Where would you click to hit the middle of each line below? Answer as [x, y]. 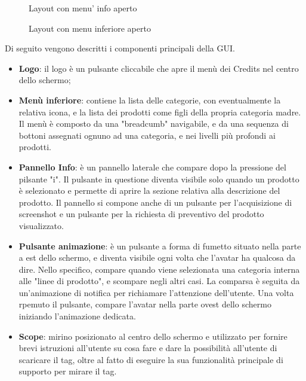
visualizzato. [41, 225]
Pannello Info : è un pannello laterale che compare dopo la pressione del [152, 167]
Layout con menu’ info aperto [83, 8]
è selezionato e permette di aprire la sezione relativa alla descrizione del [149, 190]
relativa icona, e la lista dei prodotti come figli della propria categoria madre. [160, 112]
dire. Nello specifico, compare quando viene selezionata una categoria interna [159, 269]
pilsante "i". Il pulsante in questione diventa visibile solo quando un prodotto [159, 179]
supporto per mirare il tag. [68, 371]
